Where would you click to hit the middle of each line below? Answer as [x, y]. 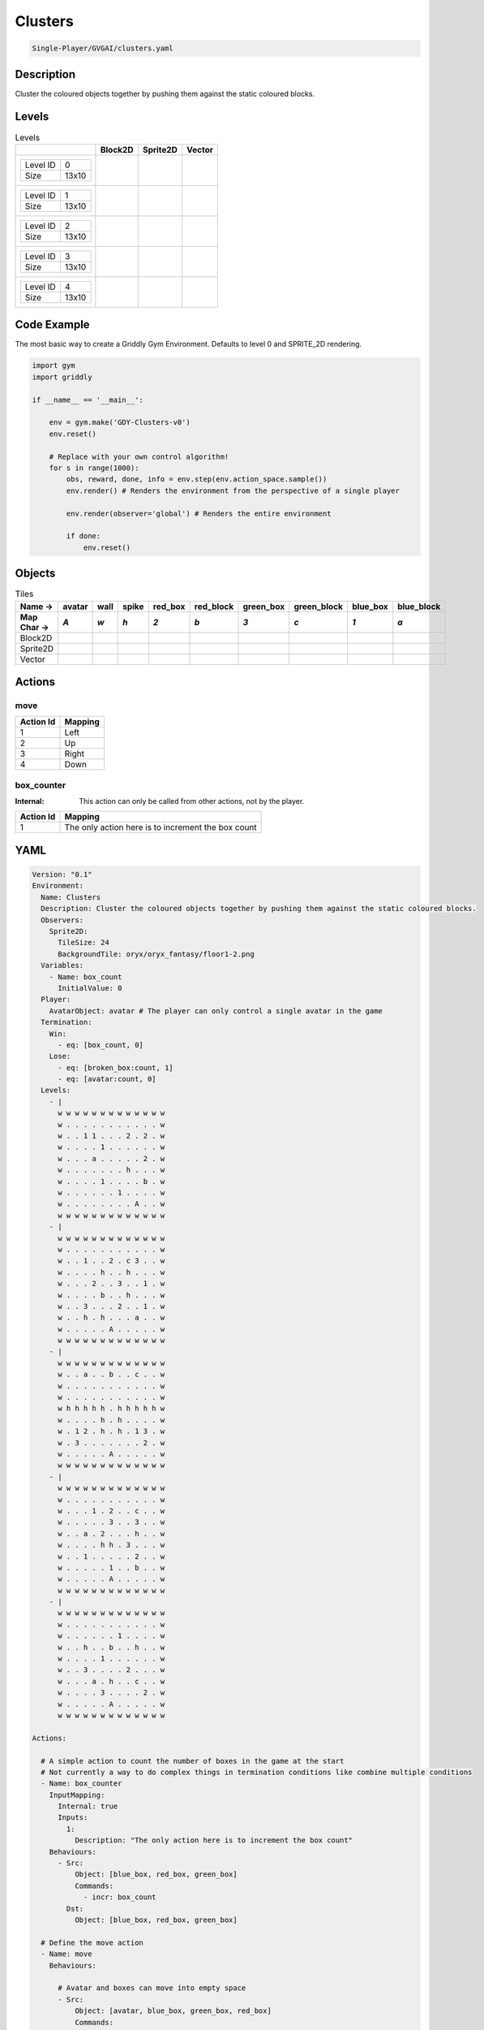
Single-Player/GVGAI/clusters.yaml [103, 48]
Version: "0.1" [62, 875]
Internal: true [88, 1806]
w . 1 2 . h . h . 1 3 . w [111, 1432]
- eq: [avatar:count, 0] [107, 1079]
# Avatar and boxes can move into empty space [152, 1988]
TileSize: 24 [84, 943]
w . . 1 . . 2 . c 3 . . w [111, 1261]
